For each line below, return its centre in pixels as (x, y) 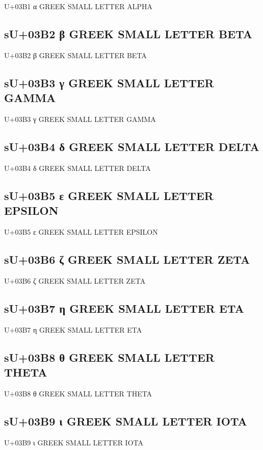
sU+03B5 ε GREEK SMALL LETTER (109, 195)
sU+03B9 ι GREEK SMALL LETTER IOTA (126, 421)
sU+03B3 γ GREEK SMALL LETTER (109, 82)
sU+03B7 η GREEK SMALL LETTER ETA (124, 308)
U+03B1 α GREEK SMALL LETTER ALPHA (78, 6)
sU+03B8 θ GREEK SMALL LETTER (109, 357)
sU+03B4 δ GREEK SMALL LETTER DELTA (132, 146)
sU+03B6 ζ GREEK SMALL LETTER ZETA (127, 259)
